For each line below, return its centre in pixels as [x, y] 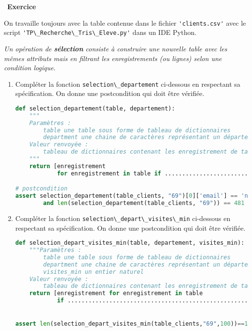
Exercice [22, 6]
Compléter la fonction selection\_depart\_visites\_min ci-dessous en [123, 218]
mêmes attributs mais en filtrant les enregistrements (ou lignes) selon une [113, 58]
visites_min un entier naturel [94, 272]
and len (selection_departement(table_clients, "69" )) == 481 [144, 203]
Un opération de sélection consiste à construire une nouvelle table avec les [116, 48]
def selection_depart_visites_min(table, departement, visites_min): [130, 243]
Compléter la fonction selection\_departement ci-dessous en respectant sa [128, 84]
